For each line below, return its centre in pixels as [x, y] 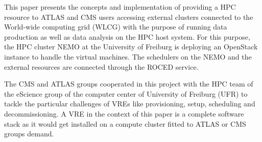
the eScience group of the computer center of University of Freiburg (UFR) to [126, 93]
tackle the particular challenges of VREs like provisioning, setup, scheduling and [130, 104]
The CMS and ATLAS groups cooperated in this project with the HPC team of [129, 84]
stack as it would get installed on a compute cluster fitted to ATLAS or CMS [125, 123]
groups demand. [29, 134]
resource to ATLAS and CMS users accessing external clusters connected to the [129, 17]
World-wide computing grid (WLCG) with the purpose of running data [116, 27]
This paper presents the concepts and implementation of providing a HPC [120, 7]
